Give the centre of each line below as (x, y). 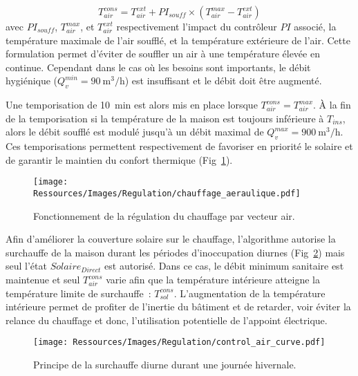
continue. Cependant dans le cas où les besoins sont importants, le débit (158, 67)
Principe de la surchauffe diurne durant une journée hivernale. (165, 365)
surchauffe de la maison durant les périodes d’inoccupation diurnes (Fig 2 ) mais (175, 252)
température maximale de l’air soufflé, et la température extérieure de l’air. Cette (178, 40)
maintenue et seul (43, 280)
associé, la (315, 26)
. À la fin (332, 105)
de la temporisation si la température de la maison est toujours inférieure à (165, 118)
